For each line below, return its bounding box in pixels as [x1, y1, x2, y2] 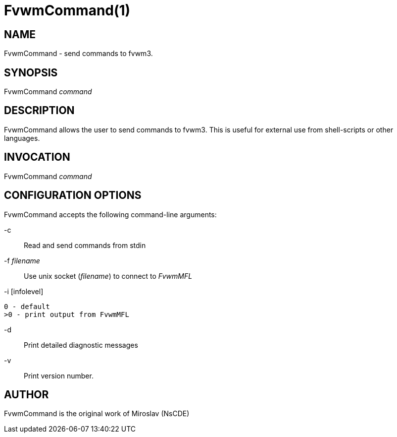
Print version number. [24, 371, 94, 380]
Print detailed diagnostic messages [24, 340, 138, 349]
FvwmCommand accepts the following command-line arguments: [4, 210, 217, 219]
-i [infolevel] [4, 287, 44, 296]
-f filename [4, 256, 40, 265]
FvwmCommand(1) [4, 2, 131, 19]
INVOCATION [4, 151, 70, 164]
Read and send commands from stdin [24, 241, 146, 250]
